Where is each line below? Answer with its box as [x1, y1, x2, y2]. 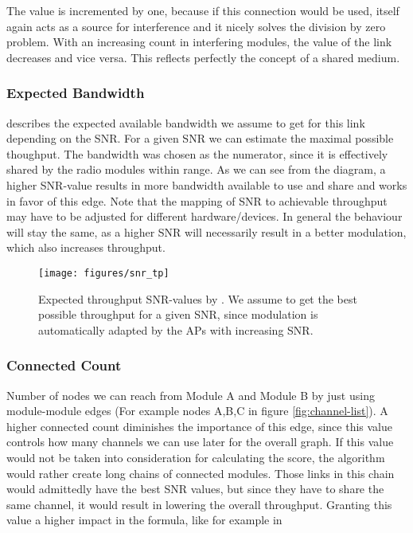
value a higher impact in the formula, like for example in [6, 511, 282, 528]
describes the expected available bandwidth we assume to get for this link [6, 114, 365, 131]
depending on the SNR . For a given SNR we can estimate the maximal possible [6, 130, 394, 147]
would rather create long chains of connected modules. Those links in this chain [6, 464, 395, 481]
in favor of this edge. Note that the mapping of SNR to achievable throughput [6, 192, 388, 209]
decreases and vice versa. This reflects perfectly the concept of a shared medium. [6, 49, 400, 65]
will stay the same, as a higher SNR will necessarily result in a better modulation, [6, 223, 407, 240]
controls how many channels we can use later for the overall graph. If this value [6, 433, 394, 450]
